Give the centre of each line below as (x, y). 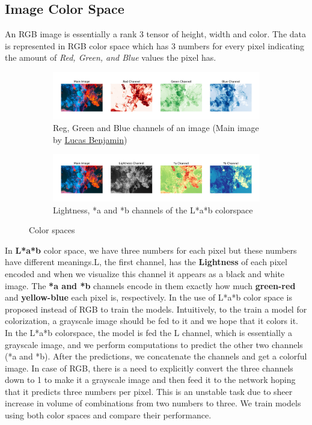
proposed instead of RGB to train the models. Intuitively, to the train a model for (156, 309)
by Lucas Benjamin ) (90, 139)
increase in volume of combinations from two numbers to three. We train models (153, 403)
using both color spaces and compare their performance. (108, 415)
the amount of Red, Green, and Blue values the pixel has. (111, 57)
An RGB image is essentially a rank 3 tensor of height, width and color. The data (156, 34)
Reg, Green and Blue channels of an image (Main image (156, 128)
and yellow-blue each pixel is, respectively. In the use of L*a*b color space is (148, 297)
